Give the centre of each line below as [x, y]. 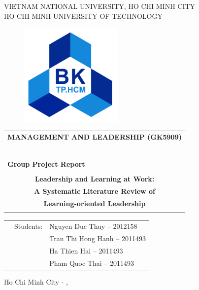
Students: [29, 226]
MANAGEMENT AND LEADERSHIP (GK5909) [95, 137]
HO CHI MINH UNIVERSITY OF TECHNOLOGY [83, 16]
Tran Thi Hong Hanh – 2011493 [98, 238]
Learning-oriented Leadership [95, 203]
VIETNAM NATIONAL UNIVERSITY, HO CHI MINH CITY [100, 6]
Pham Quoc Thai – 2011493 [92, 263]
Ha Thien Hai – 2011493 [86, 250]
